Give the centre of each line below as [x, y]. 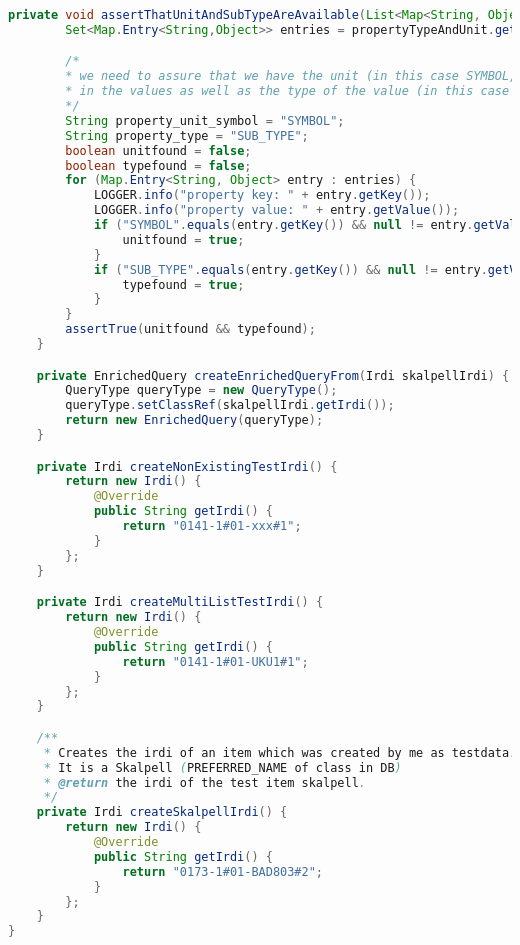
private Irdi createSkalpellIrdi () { [162, 812]
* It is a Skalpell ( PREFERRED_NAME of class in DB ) [222, 767]
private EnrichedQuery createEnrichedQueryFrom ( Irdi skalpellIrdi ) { [273, 375]
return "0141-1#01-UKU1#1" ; [215, 661]
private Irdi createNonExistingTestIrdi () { [187, 466]
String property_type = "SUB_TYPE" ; [187, 135]
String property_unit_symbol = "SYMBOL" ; [205, 120]
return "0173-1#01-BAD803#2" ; [223, 871]
